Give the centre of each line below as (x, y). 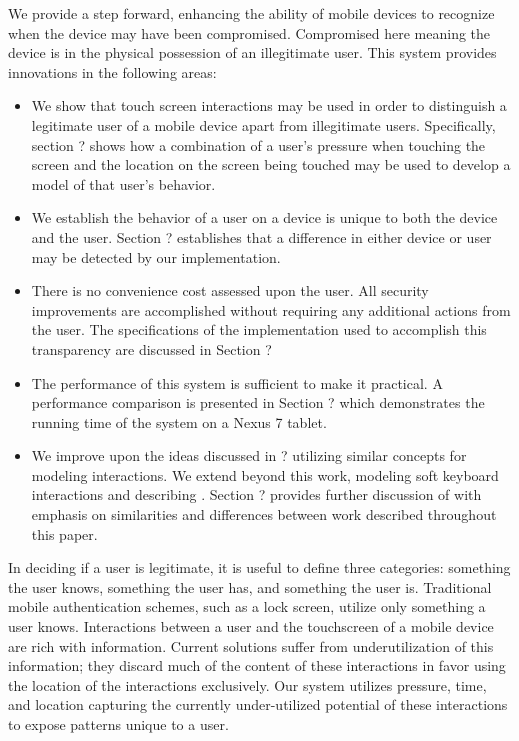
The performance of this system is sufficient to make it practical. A (237, 382)
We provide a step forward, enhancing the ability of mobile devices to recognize (251, 13)
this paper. (64, 533)
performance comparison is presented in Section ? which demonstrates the (258, 402)
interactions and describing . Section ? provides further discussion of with (256, 494)
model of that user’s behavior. (123, 183)
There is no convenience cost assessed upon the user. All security (230, 290)
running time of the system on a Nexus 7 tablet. (179, 421)
